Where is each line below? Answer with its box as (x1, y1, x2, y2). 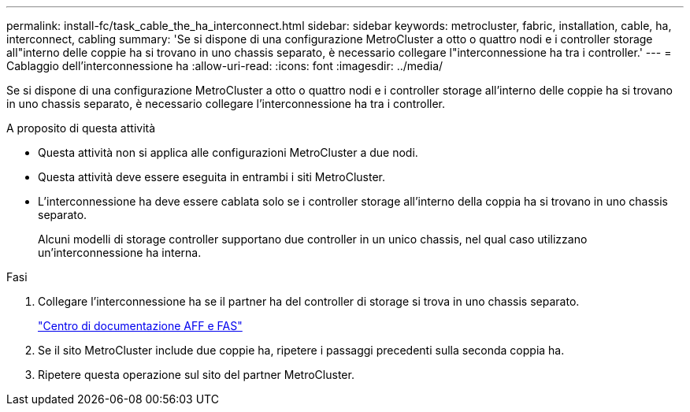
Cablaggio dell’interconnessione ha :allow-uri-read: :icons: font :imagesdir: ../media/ (6, 59, 443, 72)
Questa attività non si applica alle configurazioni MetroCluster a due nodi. (38, 146, 418, 159)
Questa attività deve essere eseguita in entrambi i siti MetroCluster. (38, 170, 385, 184)
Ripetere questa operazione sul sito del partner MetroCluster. (38, 368, 354, 381)
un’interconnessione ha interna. (38, 246, 202, 259)
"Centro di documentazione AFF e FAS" (38, 319, 243, 332)
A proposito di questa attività (6, 121, 156, 135)
